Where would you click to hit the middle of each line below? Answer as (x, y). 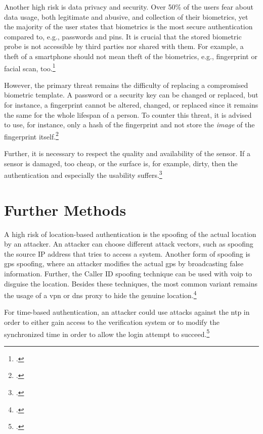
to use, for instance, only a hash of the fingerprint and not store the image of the (129, 125)
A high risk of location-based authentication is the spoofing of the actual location (130, 234)
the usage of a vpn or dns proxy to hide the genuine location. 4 (100, 294)
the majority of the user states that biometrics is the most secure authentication (128, 27)
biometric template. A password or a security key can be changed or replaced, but (131, 95)
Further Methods (65, 209)
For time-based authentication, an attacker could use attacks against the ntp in (127, 312)
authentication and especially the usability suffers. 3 (83, 174)
